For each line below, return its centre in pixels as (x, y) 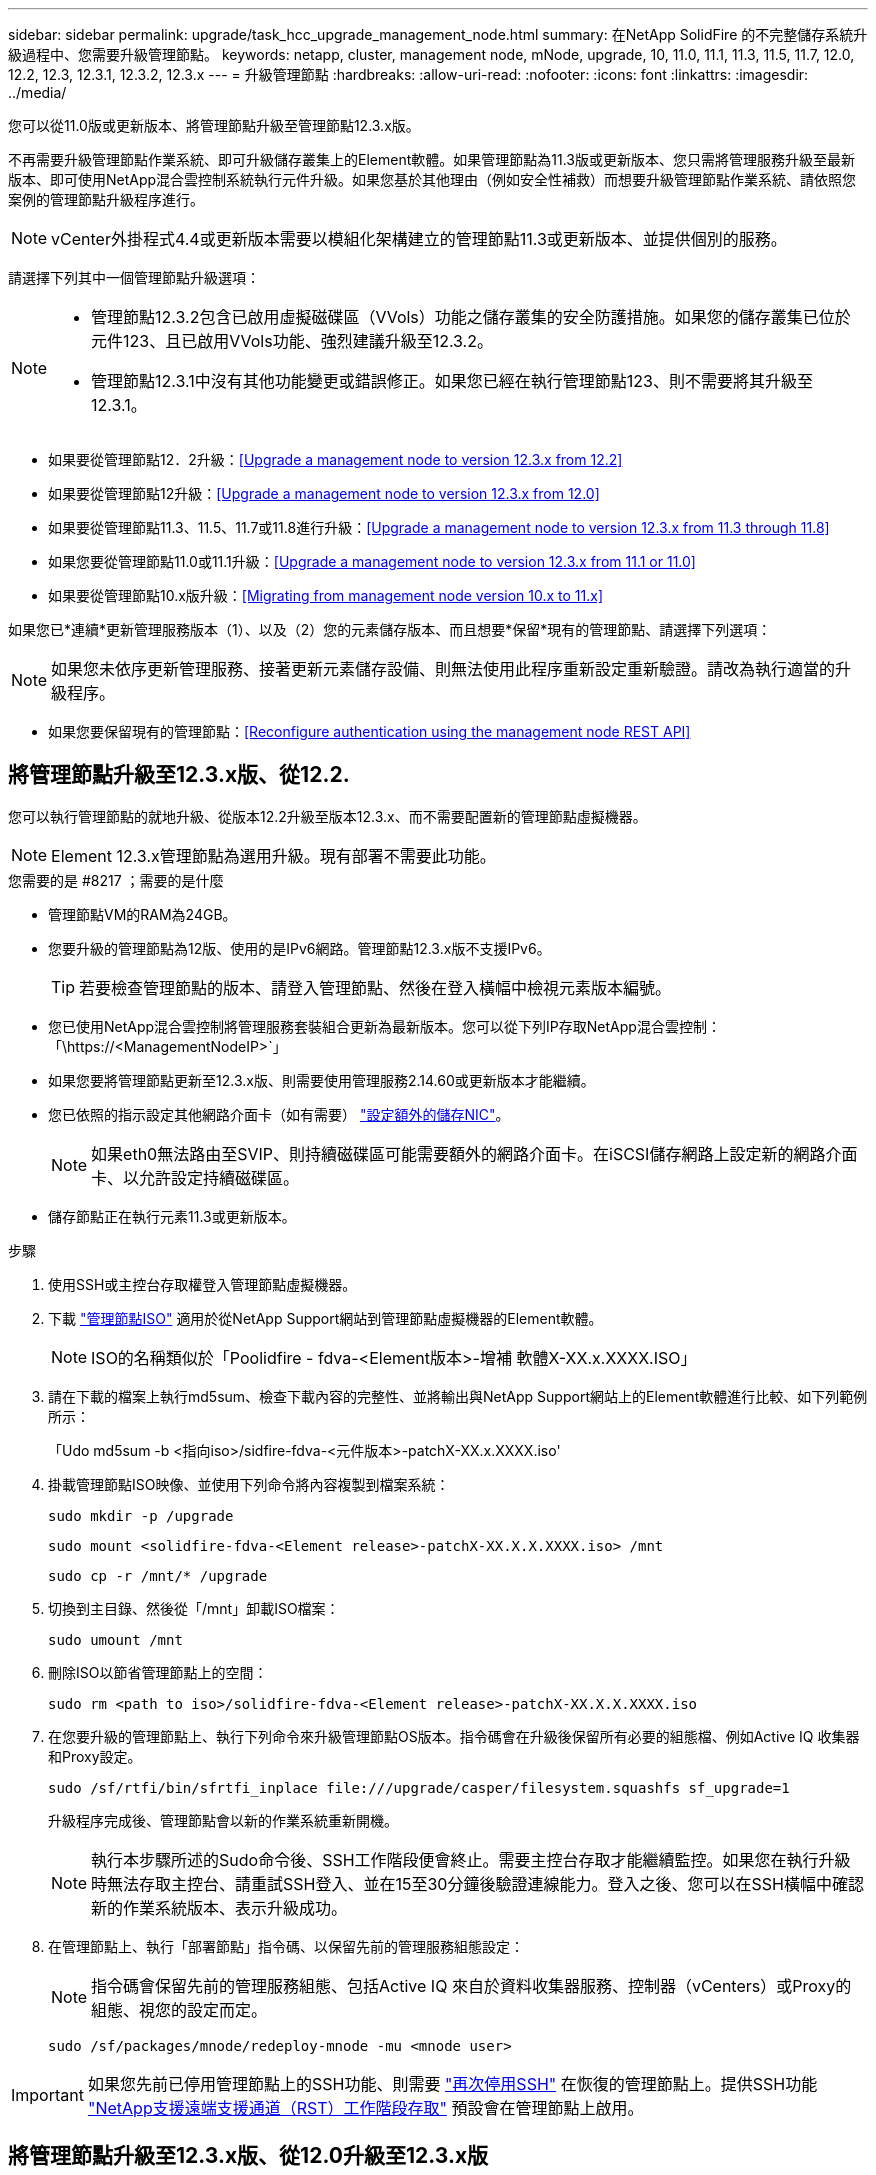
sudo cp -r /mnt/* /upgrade (158, 1575)
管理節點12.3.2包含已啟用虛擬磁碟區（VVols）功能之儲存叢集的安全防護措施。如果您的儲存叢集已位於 (471, 317)
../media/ (37, 92)
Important (47, 2094)
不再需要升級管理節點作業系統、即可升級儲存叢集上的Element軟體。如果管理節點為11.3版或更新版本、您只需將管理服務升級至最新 (431, 159)
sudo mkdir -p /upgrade (141, 1515)
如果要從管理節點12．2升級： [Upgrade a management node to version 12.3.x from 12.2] (335, 459)
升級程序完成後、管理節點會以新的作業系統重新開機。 (223, 1820)
